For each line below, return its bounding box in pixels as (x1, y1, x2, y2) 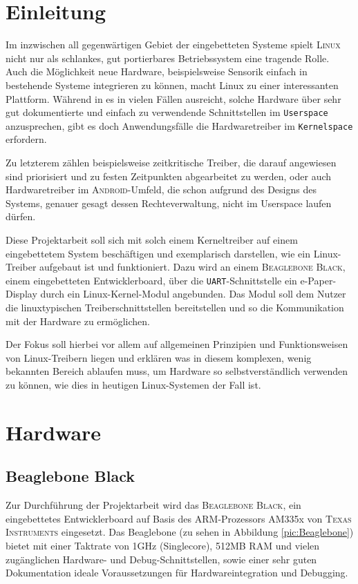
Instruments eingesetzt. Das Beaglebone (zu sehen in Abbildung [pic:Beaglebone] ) (6, 525, 354, 539)
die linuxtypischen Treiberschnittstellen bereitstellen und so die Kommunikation (6, 300, 344, 314)
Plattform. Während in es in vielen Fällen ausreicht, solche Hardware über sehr (6, 91, 341, 106)
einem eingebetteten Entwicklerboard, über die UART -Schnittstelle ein (6, 273, 297, 287)
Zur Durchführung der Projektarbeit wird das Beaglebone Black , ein (6, 498, 301, 512)
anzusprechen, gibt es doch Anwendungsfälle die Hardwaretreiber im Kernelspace (6, 118, 353, 133)
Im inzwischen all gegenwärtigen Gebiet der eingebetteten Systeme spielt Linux (6, 37, 341, 52)
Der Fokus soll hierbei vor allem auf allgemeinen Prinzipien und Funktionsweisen (6, 337, 348, 351)
